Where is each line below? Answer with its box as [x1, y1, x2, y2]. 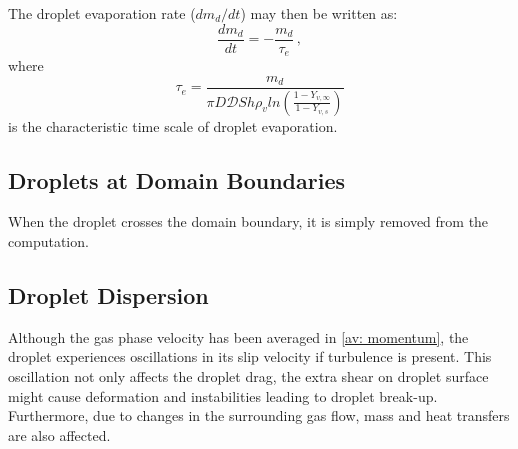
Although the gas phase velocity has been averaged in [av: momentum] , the [8, 326, 469, 347]
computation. [8, 231, 89, 251]
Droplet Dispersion [8, 279, 209, 310]
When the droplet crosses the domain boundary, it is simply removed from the [8, 211, 489, 232]
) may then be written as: [240, 3, 398, 23]
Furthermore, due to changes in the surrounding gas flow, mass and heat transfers [8, 405, 510, 426]
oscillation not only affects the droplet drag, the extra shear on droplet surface [8, 365, 489, 386]
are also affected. [8, 424, 111, 445]
